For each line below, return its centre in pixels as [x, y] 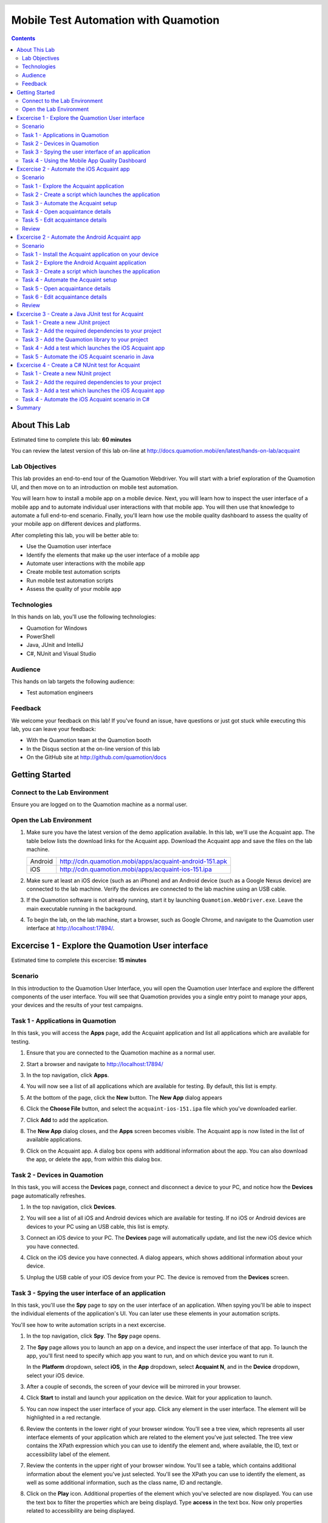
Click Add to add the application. [67, 1120]
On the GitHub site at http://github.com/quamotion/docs [97, 757]
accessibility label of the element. [68, 1454]
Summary [29, 408]
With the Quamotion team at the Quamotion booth [89, 740]
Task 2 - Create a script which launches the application [91, 194]
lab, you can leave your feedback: [54, 729]
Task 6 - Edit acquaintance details [65, 297]
